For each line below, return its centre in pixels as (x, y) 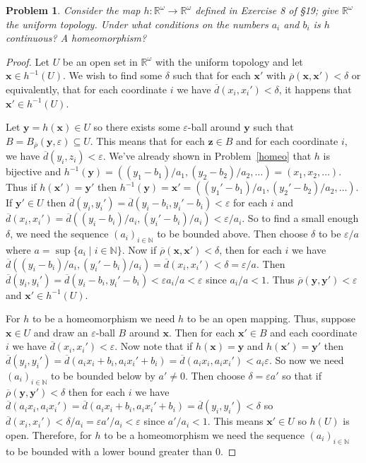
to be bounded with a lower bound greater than (109, 451)
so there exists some (137, 127)
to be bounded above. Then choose (232, 234)
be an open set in (100, 61)
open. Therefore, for (49, 434)
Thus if (21, 187)
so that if (302, 375)
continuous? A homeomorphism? (76, 38)
